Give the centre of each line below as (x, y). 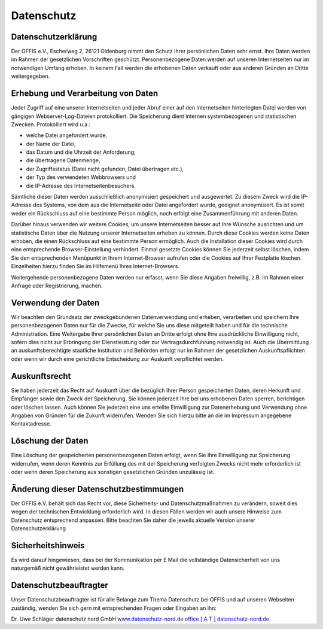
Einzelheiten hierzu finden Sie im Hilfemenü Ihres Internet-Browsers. (95, 266)
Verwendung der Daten (55, 303)
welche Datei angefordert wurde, (67, 135)
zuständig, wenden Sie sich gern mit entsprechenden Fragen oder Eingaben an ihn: (114, 608)
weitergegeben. (31, 76)
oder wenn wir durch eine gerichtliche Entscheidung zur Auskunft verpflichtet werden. (118, 358)
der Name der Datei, (51, 144)
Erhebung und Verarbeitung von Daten (85, 94)
